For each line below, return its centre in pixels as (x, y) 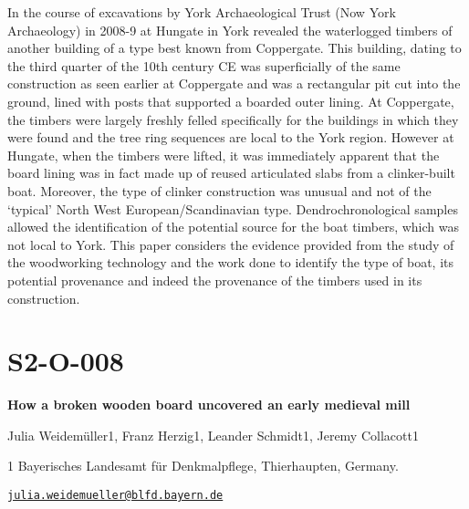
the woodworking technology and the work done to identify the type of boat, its (231, 262)
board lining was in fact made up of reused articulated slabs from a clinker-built (231, 173)
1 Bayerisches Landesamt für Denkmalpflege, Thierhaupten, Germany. (203, 466)
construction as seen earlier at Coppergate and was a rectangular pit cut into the (234, 83)
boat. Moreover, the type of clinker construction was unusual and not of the (219, 190)
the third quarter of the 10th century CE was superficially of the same (204, 65)
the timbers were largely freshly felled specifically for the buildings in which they (233, 119)
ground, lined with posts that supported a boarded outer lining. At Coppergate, (231, 101)
